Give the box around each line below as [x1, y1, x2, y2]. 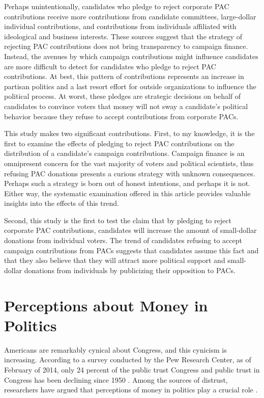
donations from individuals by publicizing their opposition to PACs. [24, 264, 236, 275]
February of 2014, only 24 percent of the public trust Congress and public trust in [4, 364, 260, 375]
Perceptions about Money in [4, 295, 208, 315]
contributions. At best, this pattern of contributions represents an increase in [4, 71, 244, 82]
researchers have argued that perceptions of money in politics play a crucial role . [4, 384, 258, 395]
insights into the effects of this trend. [4, 198, 119, 208]
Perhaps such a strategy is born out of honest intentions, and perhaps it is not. [4, 178, 250, 189]
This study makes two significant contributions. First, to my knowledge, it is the [4, 128, 255, 139]
